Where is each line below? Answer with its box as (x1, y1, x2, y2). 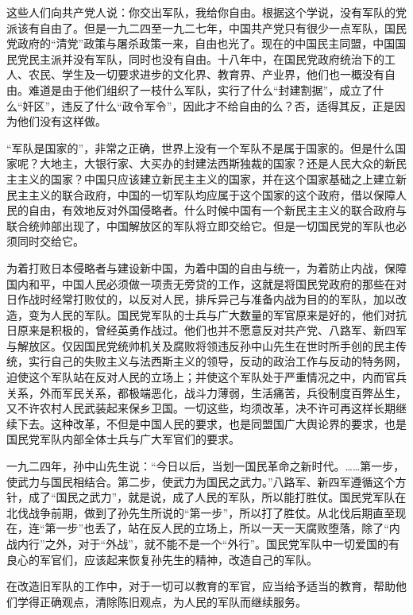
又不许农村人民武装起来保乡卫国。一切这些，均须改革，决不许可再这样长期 (6, 400, 396, 416)
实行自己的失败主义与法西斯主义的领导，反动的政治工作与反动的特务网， (28, 353, 407, 369)
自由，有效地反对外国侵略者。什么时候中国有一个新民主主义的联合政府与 (28, 202, 407, 219)
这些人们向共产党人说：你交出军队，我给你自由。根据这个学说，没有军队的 (6, 4, 396, 20)
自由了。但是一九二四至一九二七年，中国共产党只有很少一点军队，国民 (39, 19, 407, 36)
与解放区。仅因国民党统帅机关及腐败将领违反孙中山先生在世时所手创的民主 (6, 337, 396, 354)
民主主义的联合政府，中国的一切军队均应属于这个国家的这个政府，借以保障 (6, 186, 396, 203)
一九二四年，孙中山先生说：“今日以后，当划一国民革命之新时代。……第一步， (6, 458, 405, 474)
